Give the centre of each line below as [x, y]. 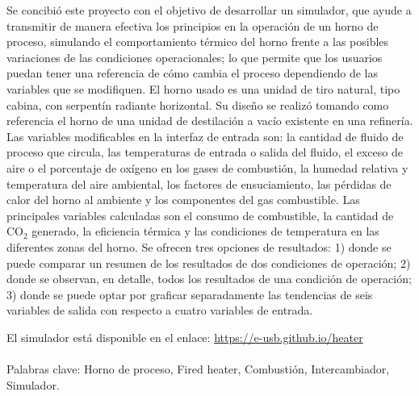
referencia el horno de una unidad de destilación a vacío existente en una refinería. [210, 121]
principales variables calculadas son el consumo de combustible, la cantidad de [200, 215]
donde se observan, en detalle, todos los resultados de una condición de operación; [209, 279]
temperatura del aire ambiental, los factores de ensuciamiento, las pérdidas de [199, 183]
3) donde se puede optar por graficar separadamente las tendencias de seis [190, 294]
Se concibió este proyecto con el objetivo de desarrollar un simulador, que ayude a [209, 10]
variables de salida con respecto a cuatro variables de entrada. [160, 310]
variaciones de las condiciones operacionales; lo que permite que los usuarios [195, 57]
